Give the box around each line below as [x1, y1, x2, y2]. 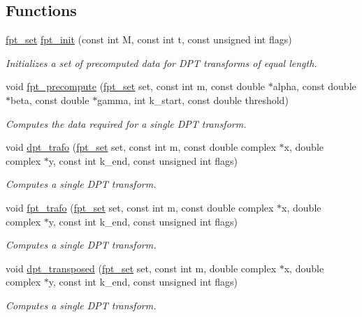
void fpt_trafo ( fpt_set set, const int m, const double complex [6, 200, 274, 214]
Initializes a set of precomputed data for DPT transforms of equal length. [6, 55, 317, 70]
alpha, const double [273, 79, 356, 94]
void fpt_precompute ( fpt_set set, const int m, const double [6, 79, 265, 94]
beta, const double [10, 92, 89, 107]
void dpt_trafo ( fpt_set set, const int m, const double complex [6, 140, 276, 154]
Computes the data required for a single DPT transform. [6, 116, 247, 131]
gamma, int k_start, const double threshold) [97, 92, 289, 107]
